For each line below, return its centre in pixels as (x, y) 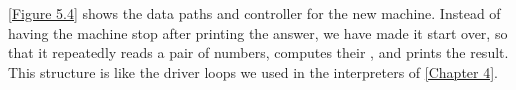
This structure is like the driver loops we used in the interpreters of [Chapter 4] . (253, 71)
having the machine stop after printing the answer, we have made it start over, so (258, 32)
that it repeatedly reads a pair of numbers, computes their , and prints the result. (258, 52)
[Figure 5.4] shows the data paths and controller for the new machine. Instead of (254, 13)
